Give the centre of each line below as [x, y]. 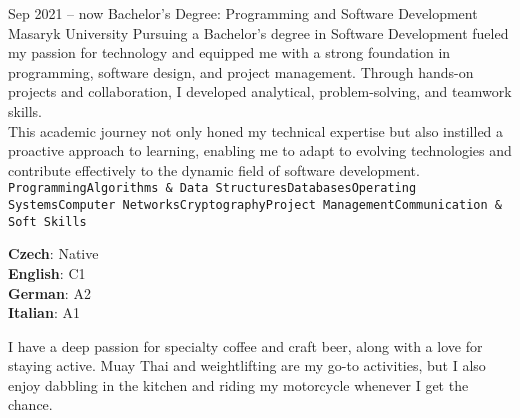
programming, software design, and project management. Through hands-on [241, 71]
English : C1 [47, 272]
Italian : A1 [44, 312]
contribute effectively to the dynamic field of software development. [214, 169]
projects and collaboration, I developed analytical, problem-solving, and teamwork [260, 91]
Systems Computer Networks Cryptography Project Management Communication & [255, 205]
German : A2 [49, 292]
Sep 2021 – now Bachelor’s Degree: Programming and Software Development [243, 13]
